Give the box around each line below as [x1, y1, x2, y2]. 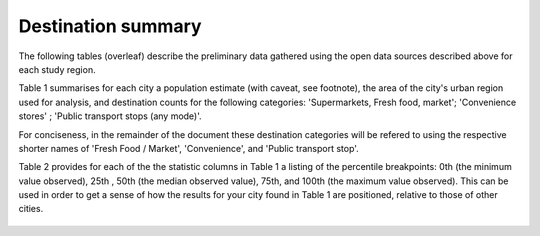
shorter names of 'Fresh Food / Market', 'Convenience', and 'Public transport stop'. [18, 142, 359, 154]
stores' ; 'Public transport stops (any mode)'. [18, 110, 202, 122]
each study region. [18, 63, 96, 75]
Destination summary [18, 15, 202, 37]
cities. [18, 203, 44, 215]
